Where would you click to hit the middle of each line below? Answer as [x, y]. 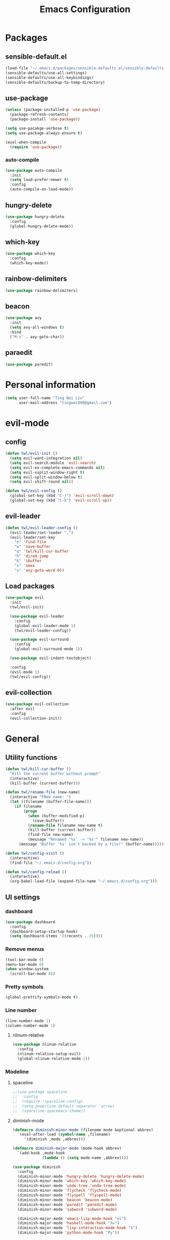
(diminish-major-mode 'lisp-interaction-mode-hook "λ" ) [77, 1228]
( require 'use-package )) [36, 147]
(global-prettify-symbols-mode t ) [42, 997]
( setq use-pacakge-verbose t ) [37, 128]
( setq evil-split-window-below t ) [46, 477]
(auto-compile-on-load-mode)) [41, 189]
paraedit [19, 353]
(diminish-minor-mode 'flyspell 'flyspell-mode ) [70, 1195]
